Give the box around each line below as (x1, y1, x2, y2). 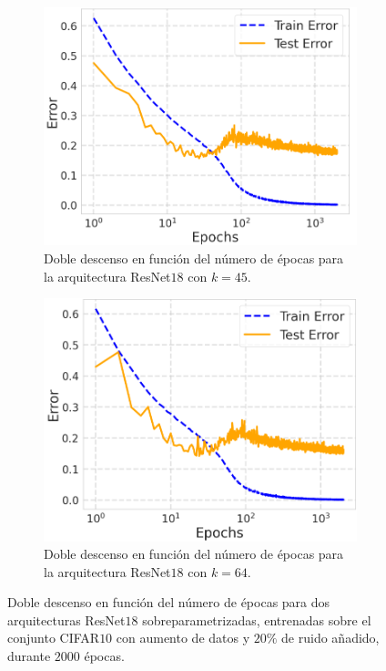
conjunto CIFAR (7, 628, 100, 647)
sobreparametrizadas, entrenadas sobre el (142, 610, 371, 629)
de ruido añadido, (281, 628, 380, 647)
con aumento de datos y (116, 628, 250, 647)
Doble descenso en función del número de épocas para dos (7, 593, 330, 612)
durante (7, 646, 51, 666)
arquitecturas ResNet (7, 610, 126, 629)
